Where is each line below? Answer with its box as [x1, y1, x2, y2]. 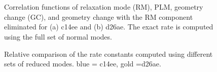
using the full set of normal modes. [4, 31, 112, 42]
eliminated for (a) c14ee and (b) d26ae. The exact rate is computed [4, 21, 213, 32]
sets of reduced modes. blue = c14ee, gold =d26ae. [4, 58, 161, 69]
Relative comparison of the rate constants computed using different [4, 48, 213, 59]
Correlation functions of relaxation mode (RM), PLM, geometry [4, 2, 203, 12]
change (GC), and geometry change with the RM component [4, 11, 193, 22]
